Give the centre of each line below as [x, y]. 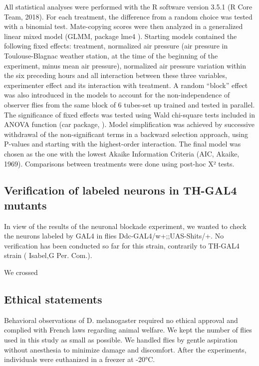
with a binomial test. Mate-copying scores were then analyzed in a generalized [124, 26]
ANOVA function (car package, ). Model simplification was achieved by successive [129, 124]
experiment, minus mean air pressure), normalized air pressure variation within [125, 65]
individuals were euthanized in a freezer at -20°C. [80, 359]
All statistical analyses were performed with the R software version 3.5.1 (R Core [128, 6]
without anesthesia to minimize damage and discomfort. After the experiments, [125, 349]
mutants [25, 205]
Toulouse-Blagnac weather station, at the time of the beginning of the [111, 55]
